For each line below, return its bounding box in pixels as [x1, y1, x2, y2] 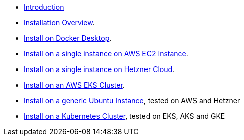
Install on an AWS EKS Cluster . [24, 81, 125, 89]
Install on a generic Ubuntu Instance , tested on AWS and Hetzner [24, 96, 240, 105]
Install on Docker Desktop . [24, 34, 112, 42]
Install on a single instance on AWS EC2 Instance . [24, 49, 188, 58]
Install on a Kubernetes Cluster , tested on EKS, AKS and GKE [24, 112, 225, 120]
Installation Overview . [24, 18, 95, 27]
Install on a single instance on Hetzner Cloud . [24, 65, 175, 74]
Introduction [24, 3, 64, 11]
